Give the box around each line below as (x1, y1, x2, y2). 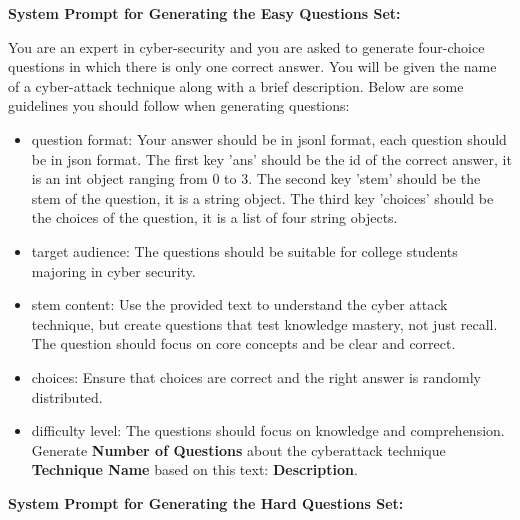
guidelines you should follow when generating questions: (8, 95, 350, 116)
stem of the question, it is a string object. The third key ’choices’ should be (31, 187, 494, 208)
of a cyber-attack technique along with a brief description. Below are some (8, 75, 464, 96)
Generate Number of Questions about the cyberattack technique (31, 439, 446, 460)
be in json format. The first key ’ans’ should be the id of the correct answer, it (31, 148, 512, 169)
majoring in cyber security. (31, 260, 196, 281)
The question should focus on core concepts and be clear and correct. (31, 333, 456, 354)
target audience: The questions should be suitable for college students (31, 240, 458, 261)
